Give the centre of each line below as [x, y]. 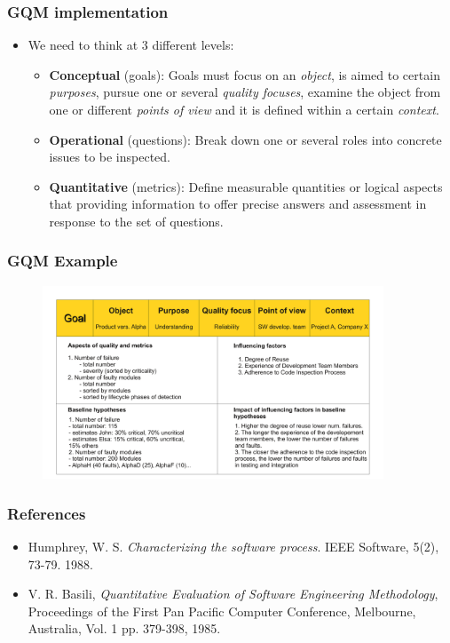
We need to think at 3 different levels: [131, 45]
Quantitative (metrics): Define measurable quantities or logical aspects [246, 186]
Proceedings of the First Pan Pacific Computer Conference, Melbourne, [222, 611]
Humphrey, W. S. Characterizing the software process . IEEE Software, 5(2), [233, 546]
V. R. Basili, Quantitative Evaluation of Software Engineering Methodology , [233, 594]
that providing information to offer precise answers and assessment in [238, 204]
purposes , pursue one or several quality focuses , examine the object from [245, 92]
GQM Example [63, 261]
